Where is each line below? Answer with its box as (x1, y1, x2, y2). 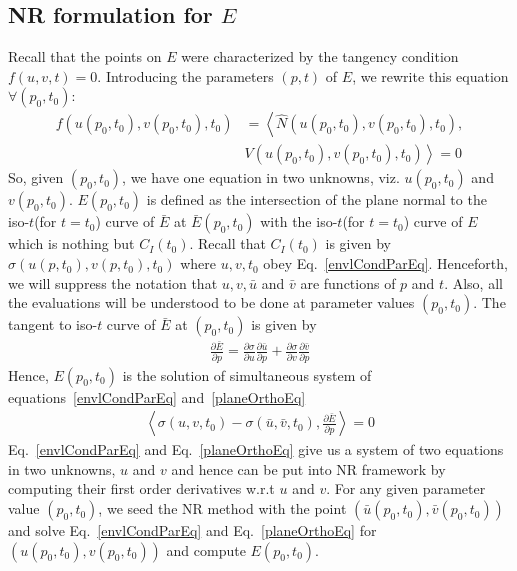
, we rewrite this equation (352, 65, 509, 86)
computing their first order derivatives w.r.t (8, 478, 275, 499)
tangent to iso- (8, 314, 98, 335)
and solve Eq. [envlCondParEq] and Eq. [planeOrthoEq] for (8, 520, 377, 541)
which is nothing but (8, 233, 135, 254)
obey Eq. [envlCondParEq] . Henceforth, (263, 253, 508, 274)
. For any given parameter (326, 478, 486, 499)
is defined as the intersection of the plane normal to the (146, 189, 487, 210)
